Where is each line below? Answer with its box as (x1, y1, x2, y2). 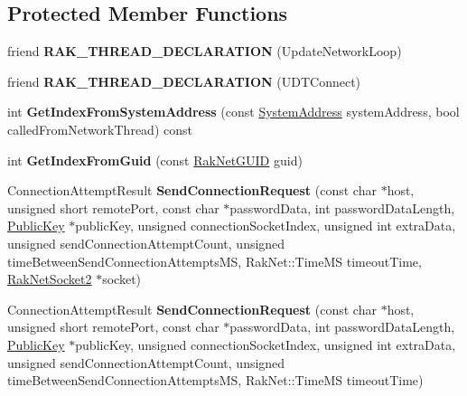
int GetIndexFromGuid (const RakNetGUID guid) (7, 150, 303, 169)
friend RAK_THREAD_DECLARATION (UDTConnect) (7, 71, 361, 90)
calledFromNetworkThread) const (7, 119, 192, 138)
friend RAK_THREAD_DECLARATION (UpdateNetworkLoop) (7, 42, 402, 61)
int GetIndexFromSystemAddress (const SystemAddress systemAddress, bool (7, 102, 460, 121)
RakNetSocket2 (7, 269, 92, 288)
